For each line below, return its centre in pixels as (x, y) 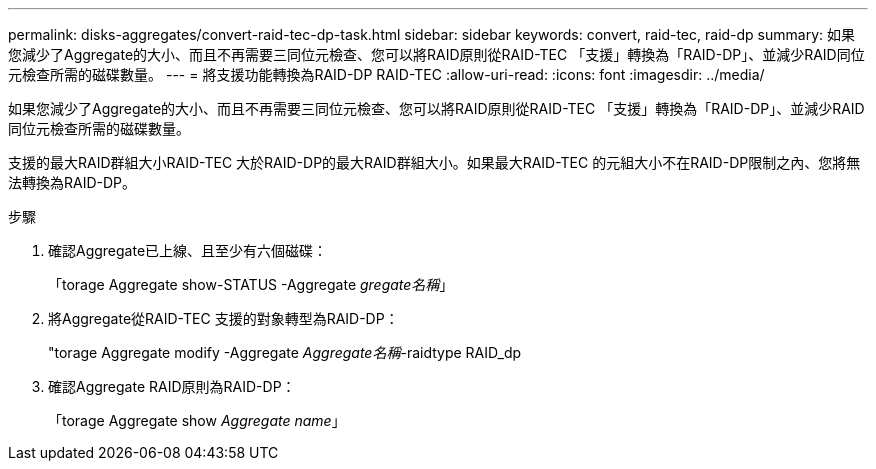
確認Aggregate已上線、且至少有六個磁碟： (188, 250)
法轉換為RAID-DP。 (72, 182)
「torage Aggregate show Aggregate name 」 (197, 420)
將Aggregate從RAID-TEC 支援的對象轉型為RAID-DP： (223, 318)
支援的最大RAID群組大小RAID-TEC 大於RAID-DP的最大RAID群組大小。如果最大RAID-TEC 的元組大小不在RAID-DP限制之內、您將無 (434, 162)
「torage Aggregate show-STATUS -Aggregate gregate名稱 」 (251, 284)
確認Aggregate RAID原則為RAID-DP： (172, 386)
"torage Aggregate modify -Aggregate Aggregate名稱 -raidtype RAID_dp (285, 352)
